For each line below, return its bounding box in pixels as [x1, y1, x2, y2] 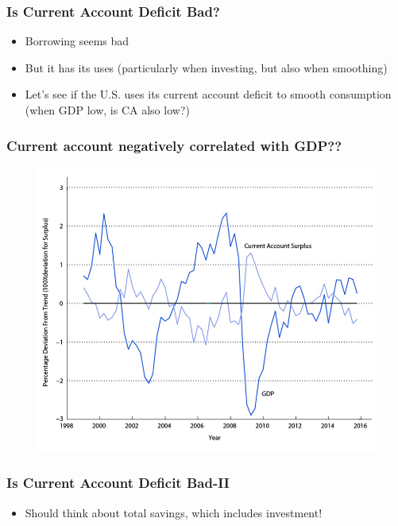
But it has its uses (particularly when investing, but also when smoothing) [25, 59, 388, 75]
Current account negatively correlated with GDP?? [6, 135, 342, 155]
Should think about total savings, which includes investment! [25, 504, 323, 520]
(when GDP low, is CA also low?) [25, 102, 190, 118]
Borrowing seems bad [25, 33, 129, 49]
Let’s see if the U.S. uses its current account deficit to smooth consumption [25, 86, 392, 102]
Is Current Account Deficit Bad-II [6, 473, 230, 493]
